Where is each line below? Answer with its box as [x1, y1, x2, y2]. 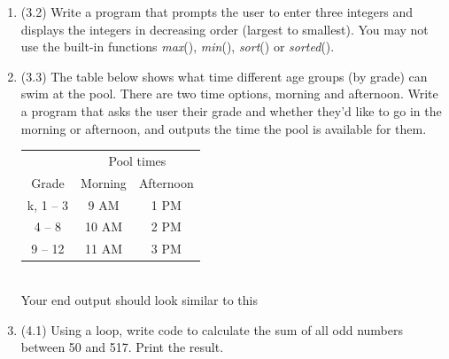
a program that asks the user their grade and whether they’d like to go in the [20, 101, 442, 120]
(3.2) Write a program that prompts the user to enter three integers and [20, 3, 414, 20]
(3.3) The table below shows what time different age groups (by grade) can [20, 66, 428, 85]
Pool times [108, 151, 166, 169]
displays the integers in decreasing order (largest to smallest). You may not [20, 20, 429, 38]
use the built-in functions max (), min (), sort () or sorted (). [20, 37, 335, 56]
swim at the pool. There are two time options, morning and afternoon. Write [20, 84, 438, 103]
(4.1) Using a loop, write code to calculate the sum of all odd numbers [20, 320, 403, 339]
